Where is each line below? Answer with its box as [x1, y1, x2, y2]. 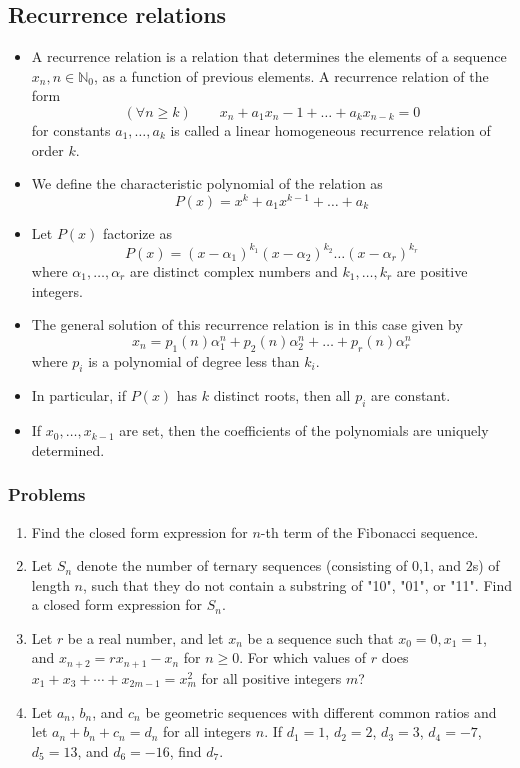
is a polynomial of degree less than [88, 350, 300, 371]
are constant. [371, 385, 451, 406]
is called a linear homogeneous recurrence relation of [170, 119, 491, 140]
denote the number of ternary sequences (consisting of [76, 555, 408, 576]
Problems [8, 482, 86, 507]
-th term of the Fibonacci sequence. [260, 521, 479, 542]
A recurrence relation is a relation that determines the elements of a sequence [31, 46, 507, 67]
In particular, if [31, 385, 127, 406]
